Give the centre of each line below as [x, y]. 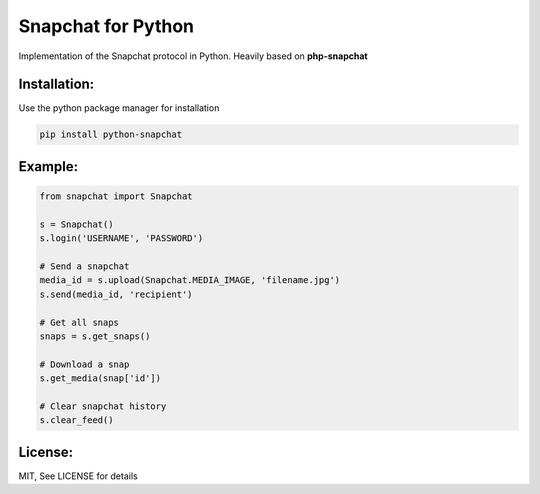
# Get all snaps [79, 322]
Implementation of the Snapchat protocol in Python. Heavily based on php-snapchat [193, 56]
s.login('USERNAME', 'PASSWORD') [121, 238]
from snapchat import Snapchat [116, 196]
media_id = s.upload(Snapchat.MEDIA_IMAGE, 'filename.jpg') [190, 280]
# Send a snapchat [84, 266]
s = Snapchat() [76, 224]
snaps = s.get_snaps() [95, 336]
